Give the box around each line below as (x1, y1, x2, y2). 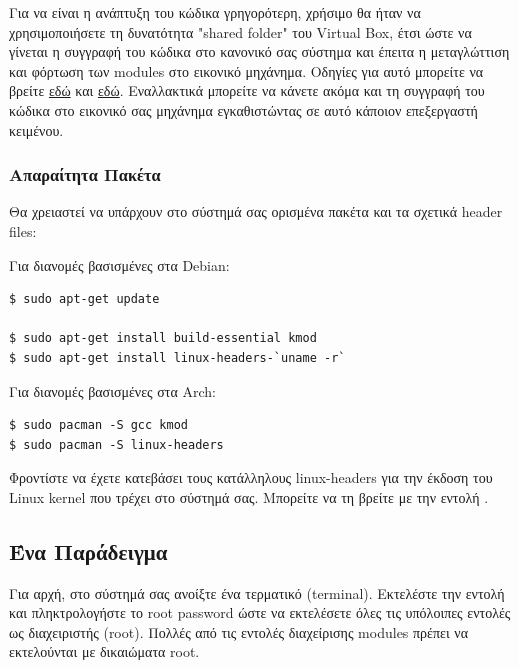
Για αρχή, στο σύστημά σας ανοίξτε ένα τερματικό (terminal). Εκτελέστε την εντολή (9, 582, 505, 603)
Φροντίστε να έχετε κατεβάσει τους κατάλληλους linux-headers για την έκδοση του (9, 467, 493, 488)
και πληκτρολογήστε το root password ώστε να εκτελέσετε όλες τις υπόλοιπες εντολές (9, 602, 511, 623)
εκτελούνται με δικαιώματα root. (9, 641, 200, 662)
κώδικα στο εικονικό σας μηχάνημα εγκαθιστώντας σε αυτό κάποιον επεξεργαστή (9, 99, 478, 120)
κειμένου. (9, 119, 64, 140)
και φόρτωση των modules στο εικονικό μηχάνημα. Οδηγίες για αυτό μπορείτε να (9, 60, 484, 81)
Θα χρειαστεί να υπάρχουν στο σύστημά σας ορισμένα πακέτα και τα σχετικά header (9, 201, 503, 222)
